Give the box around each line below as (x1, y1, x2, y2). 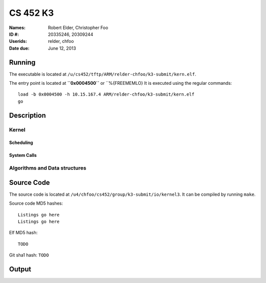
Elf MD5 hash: (9, 230, 38, 236)
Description (9, 111, 46, 119)
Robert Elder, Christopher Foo (48, 25, 108, 31)
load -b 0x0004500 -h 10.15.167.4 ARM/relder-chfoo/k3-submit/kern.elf (18, 92, 195, 97)
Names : (9, 25, 26, 31)
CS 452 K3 (9, 7, 54, 18)
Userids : (9, 38, 27, 44)
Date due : (9, 45, 30, 51)
